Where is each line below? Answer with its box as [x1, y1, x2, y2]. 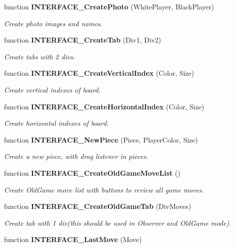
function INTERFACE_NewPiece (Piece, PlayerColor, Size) [4, 134, 198, 145]
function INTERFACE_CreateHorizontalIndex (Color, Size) [4, 101, 204, 111]
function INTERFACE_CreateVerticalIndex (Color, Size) [4, 68, 194, 78]
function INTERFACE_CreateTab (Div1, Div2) [4, 35, 161, 45]
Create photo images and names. [4, 18, 103, 28]
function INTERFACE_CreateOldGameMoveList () [4, 167, 181, 178]
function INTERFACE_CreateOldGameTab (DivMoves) [4, 201, 191, 211]
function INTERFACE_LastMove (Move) [4, 234, 142, 245]
